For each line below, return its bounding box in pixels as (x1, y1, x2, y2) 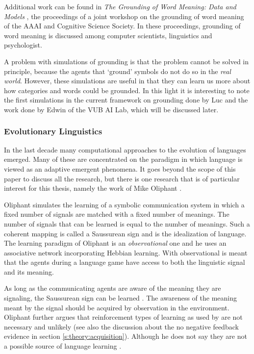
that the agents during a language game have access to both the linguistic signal (4, 257, 245, 267)
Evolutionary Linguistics (4, 125, 102, 137)
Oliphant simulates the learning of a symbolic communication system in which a (4, 199, 245, 209)
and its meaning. (4, 266, 54, 277)
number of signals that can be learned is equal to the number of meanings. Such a (4, 218, 250, 228)
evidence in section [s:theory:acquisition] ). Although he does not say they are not (4, 331, 247, 341)
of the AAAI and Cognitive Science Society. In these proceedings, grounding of (4, 21, 241, 31)
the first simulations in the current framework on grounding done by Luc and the (4, 95, 248, 105)
